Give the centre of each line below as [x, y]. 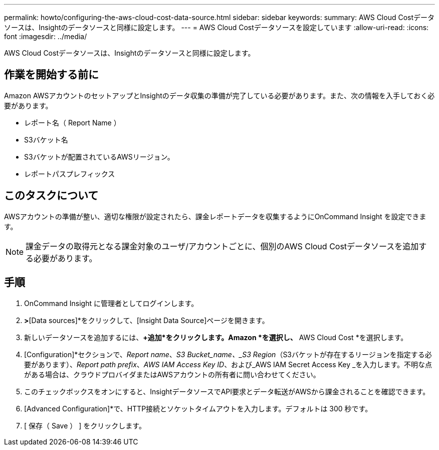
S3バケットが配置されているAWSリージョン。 [99, 157]
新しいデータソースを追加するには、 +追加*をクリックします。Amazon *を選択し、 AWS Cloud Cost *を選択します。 [216, 337]
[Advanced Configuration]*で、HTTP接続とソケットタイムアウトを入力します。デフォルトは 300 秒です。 [198, 408]
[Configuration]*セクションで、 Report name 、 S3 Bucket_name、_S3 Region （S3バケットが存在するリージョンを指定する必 [228, 354]
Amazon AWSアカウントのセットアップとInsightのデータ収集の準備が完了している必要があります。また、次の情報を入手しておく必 [220, 95]
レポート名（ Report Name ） [72, 122]
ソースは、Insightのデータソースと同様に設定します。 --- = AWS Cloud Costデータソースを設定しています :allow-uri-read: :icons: [216, 27]
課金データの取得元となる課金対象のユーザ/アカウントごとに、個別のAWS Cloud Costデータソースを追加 [222, 246]
